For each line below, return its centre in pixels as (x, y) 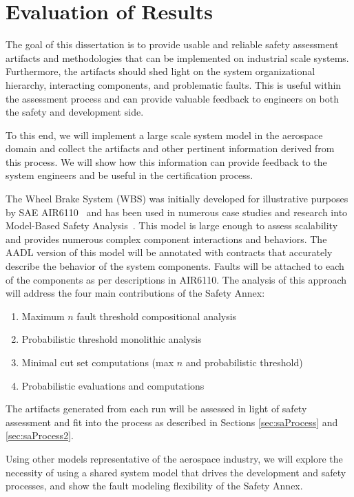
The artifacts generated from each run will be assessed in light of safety (156, 409)
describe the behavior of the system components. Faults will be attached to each (175, 266)
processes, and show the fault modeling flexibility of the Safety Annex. (154, 486)
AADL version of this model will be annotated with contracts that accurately (169, 252)
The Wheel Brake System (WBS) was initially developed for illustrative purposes (177, 199)
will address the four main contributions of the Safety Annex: (135, 293)
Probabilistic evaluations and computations (113, 385)
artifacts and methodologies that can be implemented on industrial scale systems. (177, 57)
